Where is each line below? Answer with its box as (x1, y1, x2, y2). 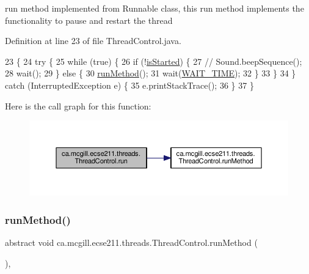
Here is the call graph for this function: (5, 99, 151, 112)
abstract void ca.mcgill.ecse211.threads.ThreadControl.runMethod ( (5, 235, 258, 248)
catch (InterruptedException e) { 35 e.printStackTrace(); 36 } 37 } (5, 78, 254, 91)
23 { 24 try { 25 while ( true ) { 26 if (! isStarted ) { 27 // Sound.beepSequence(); (5, 54, 302, 67)
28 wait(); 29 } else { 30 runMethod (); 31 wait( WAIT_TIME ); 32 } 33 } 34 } (5, 67, 296, 80)
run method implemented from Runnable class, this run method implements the (5, 2, 304, 14)
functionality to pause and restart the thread (5, 13, 173, 26)
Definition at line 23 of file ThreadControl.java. (5, 34, 181, 47)
